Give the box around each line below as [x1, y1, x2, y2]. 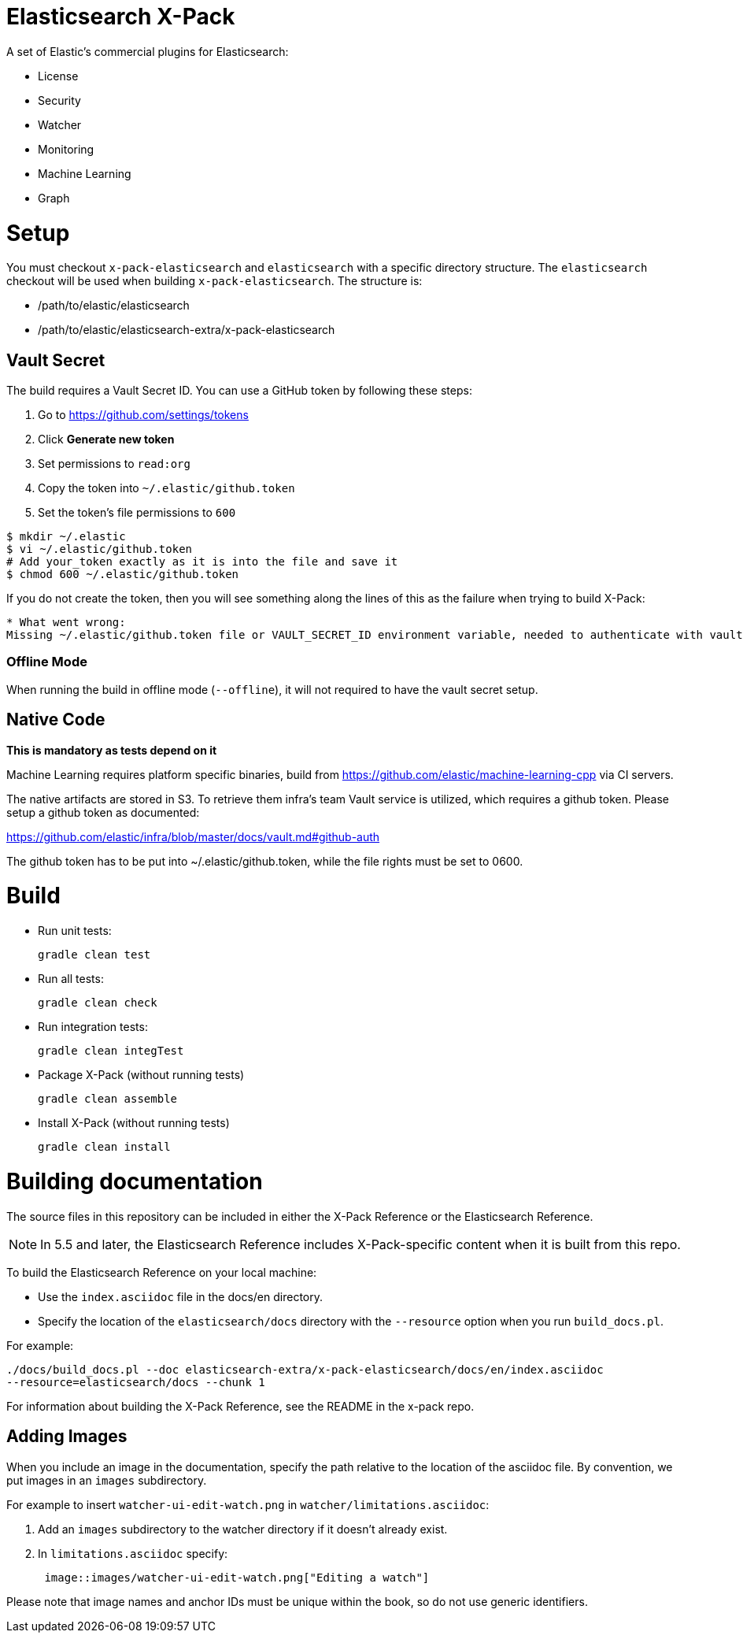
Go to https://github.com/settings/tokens [38, 408, 249, 422]
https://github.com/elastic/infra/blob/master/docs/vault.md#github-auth [6, 829, 380, 844]
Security [38, 93, 81, 107]
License [38, 69, 79, 83]
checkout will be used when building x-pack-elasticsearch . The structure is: [6, 274, 423, 288]
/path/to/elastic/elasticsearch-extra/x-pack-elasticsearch [38, 323, 335, 337]
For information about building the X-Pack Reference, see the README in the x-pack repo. [6, 1399, 475, 1413]
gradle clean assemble [38, 1092, 178, 1106]
